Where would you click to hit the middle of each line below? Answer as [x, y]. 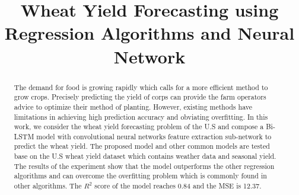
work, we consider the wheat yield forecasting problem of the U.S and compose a [139, 127]
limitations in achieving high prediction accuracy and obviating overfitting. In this [141, 116]
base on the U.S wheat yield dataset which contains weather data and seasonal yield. [145, 156]
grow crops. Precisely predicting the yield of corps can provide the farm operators [140, 97]
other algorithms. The [48, 186]
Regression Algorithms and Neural [149, 33]
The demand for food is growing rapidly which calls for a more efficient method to [141, 87]
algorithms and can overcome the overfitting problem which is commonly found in [140, 176]
